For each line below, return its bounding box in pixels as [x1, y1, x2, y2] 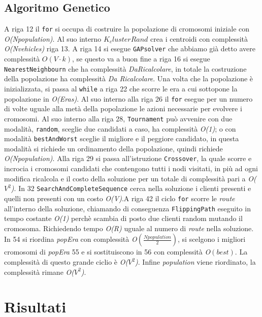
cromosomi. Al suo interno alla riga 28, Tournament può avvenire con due [4, 113, 233, 123]
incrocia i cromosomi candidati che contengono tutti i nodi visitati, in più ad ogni [4, 163, 258, 174]
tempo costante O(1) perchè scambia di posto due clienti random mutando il [4, 213, 243, 224]
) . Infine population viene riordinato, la [135, 257, 256, 267]
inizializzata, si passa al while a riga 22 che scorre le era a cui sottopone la [4, 83, 238, 93]
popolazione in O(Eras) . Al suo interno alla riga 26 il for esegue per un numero [4, 93, 253, 104]
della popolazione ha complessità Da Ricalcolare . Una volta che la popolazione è [4, 73, 253, 84]
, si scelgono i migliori [178, 234, 246, 244]
